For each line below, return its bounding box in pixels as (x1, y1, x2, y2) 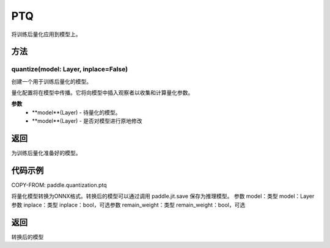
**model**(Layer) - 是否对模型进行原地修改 (32, 117, 142, 125)
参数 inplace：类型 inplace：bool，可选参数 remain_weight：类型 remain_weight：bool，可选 (11, 201, 246, 208)
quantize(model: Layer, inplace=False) (11, 65, 128, 73)
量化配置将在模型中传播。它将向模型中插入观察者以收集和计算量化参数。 (11, 89, 194, 97)
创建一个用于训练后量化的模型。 (11, 78, 92, 85)
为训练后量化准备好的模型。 (11, 150, 81, 157)
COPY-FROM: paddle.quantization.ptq (11, 181, 107, 189)
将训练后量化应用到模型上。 (11, 31, 81, 38)
